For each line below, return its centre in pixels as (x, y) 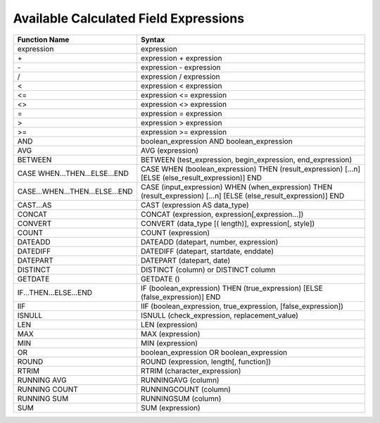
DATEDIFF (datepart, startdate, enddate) (208, 251)
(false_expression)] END (181, 297)
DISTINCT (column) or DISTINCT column (208, 270)
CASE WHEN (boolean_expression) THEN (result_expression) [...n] (251, 169)
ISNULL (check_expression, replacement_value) (220, 315)
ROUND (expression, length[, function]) (206, 361)
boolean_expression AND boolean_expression (217, 141)
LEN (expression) (170, 324)
